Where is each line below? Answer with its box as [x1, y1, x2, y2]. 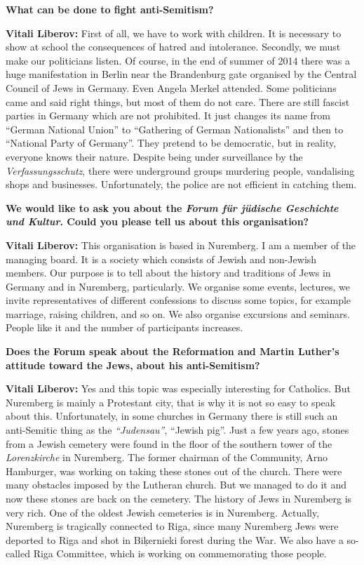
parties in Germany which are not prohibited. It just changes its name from [6, 108, 330, 123]
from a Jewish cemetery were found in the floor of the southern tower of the [6, 436, 332, 451]
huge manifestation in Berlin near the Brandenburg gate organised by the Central [6, 67, 357, 81]
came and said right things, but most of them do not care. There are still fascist [6, 94, 350, 109]
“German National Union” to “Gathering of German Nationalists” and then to [6, 121, 344, 136]
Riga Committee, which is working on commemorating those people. [33, 546, 327, 561]
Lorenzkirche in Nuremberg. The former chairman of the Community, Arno [6, 450, 328, 465]
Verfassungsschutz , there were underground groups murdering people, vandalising [6, 163, 355, 178]
